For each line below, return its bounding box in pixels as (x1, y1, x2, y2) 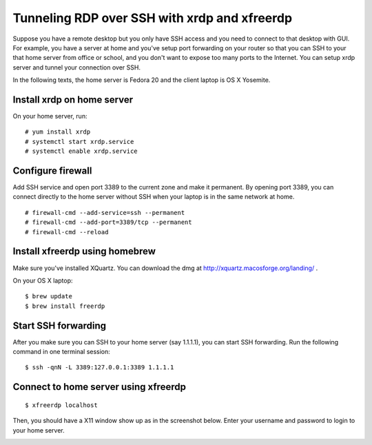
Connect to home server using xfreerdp (12, 381, 186, 393)
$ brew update (25, 293, 72, 300)
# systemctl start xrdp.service (25, 138, 134, 145)
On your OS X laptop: (12, 276, 73, 284)
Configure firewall (12, 165, 92, 176)
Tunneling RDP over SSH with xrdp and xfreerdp (12, 10, 293, 25)
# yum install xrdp (25, 128, 91, 136)
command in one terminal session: (12, 348, 110, 356)
